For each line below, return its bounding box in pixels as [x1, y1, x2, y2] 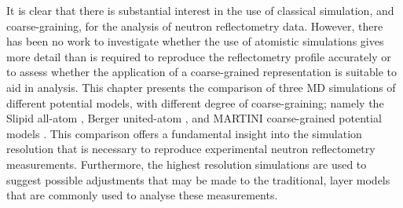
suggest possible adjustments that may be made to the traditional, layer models [6, 171, 390, 188]
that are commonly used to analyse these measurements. [6, 187, 278, 203]
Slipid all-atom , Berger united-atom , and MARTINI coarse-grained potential [6, 110, 382, 126]
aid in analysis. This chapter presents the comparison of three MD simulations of [6, 78, 396, 95]
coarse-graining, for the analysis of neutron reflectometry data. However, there [6, 17, 383, 34]
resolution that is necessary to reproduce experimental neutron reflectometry [6, 140, 376, 157]
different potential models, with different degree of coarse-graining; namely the [6, 94, 384, 111]
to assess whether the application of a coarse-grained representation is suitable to [6, 64, 397, 80]
